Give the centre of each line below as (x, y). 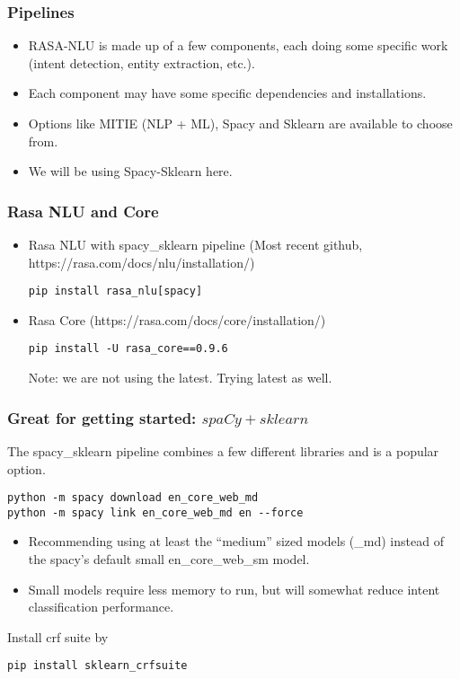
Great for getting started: (102, 417)
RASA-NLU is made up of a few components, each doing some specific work (238, 45)
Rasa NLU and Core (83, 211)
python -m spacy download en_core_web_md (133, 498)
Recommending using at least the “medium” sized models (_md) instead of (236, 541)
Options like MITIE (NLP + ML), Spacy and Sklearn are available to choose (240, 123)
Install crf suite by (58, 636)
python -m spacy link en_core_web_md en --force (155, 512)
